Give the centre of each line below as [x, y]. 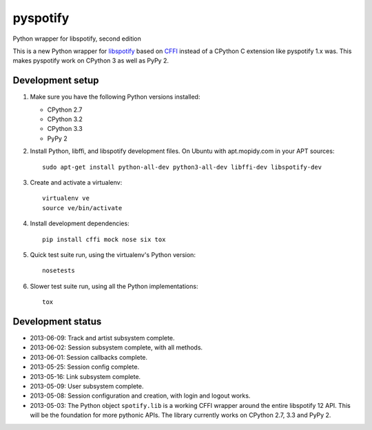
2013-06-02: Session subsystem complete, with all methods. [116, 347]
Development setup [56, 80]
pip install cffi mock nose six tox [104, 239]
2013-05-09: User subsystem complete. [87, 386]
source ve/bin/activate [82, 208]
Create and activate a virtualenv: [76, 182]
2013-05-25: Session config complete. [85, 367]
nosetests [59, 271]
